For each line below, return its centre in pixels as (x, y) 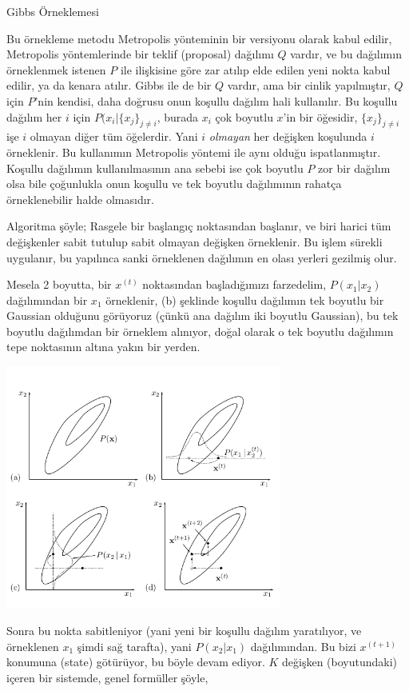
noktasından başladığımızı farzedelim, (234, 284)
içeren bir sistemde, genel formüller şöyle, (107, 677)
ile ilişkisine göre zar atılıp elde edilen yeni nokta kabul (255, 69)
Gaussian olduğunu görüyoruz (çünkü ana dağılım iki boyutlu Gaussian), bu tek (203, 316)
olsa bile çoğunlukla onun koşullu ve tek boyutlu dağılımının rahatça (174, 184)
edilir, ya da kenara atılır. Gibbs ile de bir (109, 85)
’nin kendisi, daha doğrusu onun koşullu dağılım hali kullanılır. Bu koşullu (216, 100)
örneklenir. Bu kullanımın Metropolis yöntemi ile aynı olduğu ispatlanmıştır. (194, 152)
